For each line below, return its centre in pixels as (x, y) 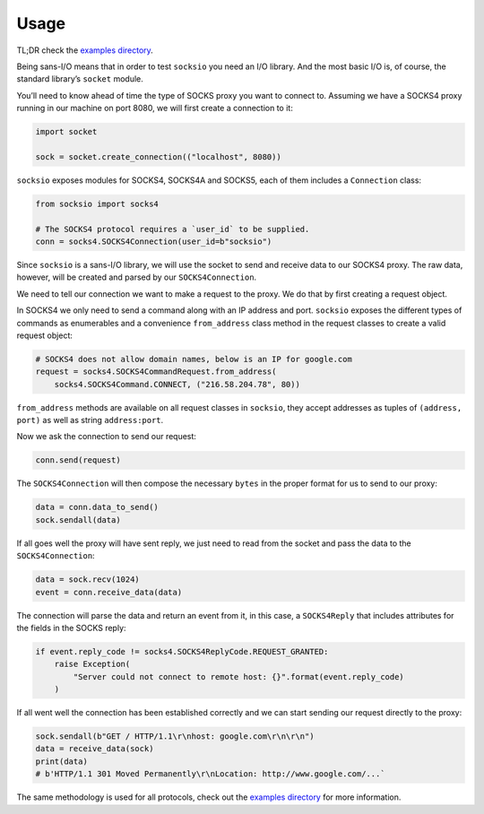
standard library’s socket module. (80, 79)
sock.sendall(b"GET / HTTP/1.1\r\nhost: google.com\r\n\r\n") (175, 736)
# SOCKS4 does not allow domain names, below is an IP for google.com (194, 359)
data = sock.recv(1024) (88, 580)
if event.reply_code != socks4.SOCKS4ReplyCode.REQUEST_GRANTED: (182, 651)
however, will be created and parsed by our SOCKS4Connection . (137, 277)
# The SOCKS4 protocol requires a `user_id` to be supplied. (173, 229)
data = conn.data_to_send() (97, 507)
